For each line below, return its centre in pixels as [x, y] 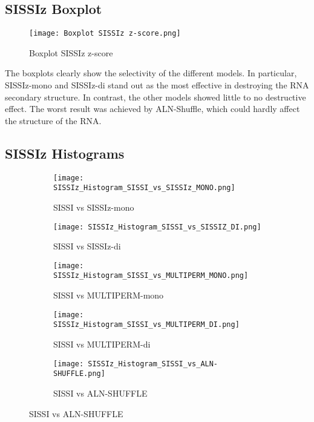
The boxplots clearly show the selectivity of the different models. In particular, [151, 73]
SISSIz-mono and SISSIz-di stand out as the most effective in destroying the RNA [157, 85]
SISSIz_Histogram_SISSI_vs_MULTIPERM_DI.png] [146, 325]
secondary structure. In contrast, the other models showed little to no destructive [155, 97]
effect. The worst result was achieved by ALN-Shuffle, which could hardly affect [152, 109]
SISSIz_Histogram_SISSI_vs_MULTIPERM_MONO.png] [151, 276]
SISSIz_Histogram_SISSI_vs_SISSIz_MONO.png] [144, 188]
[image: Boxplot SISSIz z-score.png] [105, 34]
